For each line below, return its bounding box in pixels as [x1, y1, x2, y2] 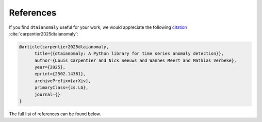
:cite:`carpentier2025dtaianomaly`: [9, 31, 79, 36]
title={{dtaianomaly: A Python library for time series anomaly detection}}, [34, 51, 224, 56]
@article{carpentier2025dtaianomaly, [19, 44, 109, 50]
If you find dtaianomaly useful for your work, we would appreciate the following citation [9, 24, 187, 30]
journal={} [34, 91, 61, 97]
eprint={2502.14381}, [34, 71, 86, 77]
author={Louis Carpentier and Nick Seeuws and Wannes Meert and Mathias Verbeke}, [34, 57, 237, 63]
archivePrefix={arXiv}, [34, 78, 91, 84]
